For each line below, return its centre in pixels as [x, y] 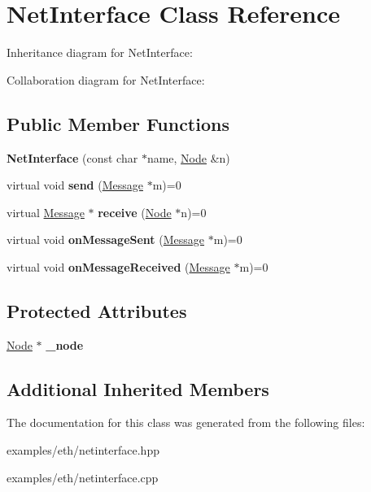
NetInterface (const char [72, 157]
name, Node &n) [188, 157]
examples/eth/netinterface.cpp [83, 477]
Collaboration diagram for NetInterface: [106, 79]
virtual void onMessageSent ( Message [106, 239]
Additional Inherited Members [138, 388]
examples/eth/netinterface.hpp [83, 450]
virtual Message [46, 212]
